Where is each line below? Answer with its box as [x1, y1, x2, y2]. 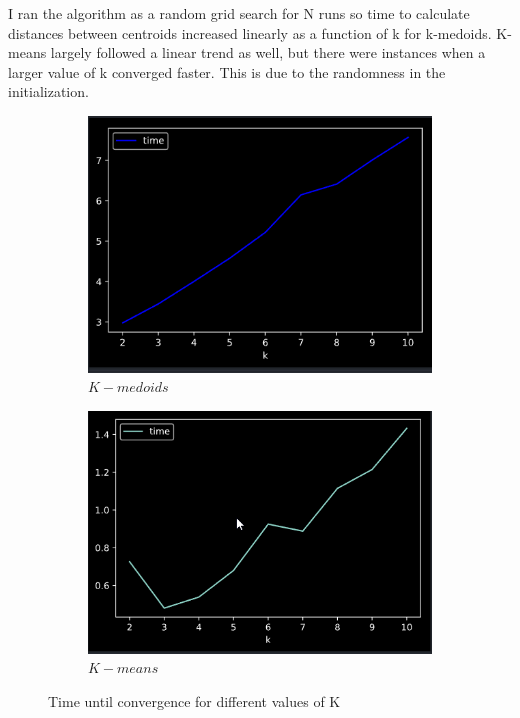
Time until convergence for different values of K [48, 691, 341, 712]
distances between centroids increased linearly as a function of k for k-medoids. [8, 22, 492, 43]
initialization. [8, 81, 89, 102]
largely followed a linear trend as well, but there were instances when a [50, 42, 486, 63]
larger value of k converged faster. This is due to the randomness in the [8, 61, 446, 82]
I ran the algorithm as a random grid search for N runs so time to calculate [8, 3, 470, 23]
